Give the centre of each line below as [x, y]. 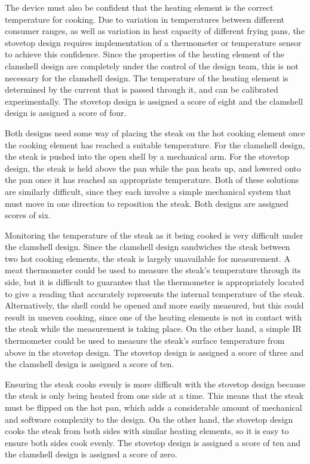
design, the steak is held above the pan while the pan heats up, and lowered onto [153, 168]
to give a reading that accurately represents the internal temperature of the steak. [155, 293]
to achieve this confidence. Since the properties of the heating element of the [145, 54]
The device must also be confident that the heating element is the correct [139, 7]
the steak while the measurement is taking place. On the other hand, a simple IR [153, 329]
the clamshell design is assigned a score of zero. [91, 454]
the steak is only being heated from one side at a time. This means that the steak [154, 396]
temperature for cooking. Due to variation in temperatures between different [145, 19]
